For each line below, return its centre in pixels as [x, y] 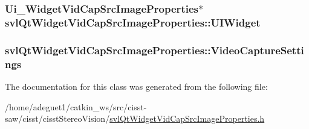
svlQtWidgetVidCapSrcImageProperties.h [187, 118]
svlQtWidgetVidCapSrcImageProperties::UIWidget [133, 22]
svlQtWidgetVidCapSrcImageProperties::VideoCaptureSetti [154, 50]
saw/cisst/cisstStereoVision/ [57, 118]
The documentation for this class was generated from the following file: [136, 86]
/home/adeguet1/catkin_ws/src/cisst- [76, 106]
